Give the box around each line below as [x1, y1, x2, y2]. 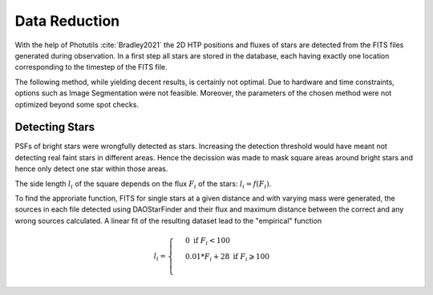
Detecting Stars [14, 120, 95, 134]
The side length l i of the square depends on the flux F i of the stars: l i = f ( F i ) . [14, 179, 272, 190]
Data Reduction [14, 12, 120, 30]
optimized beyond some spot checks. [14, 99, 140, 109]
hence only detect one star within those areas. [14, 164, 168, 174]
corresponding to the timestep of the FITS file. [14, 63, 168, 72]
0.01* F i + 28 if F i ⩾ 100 [184, 252, 270, 263]
